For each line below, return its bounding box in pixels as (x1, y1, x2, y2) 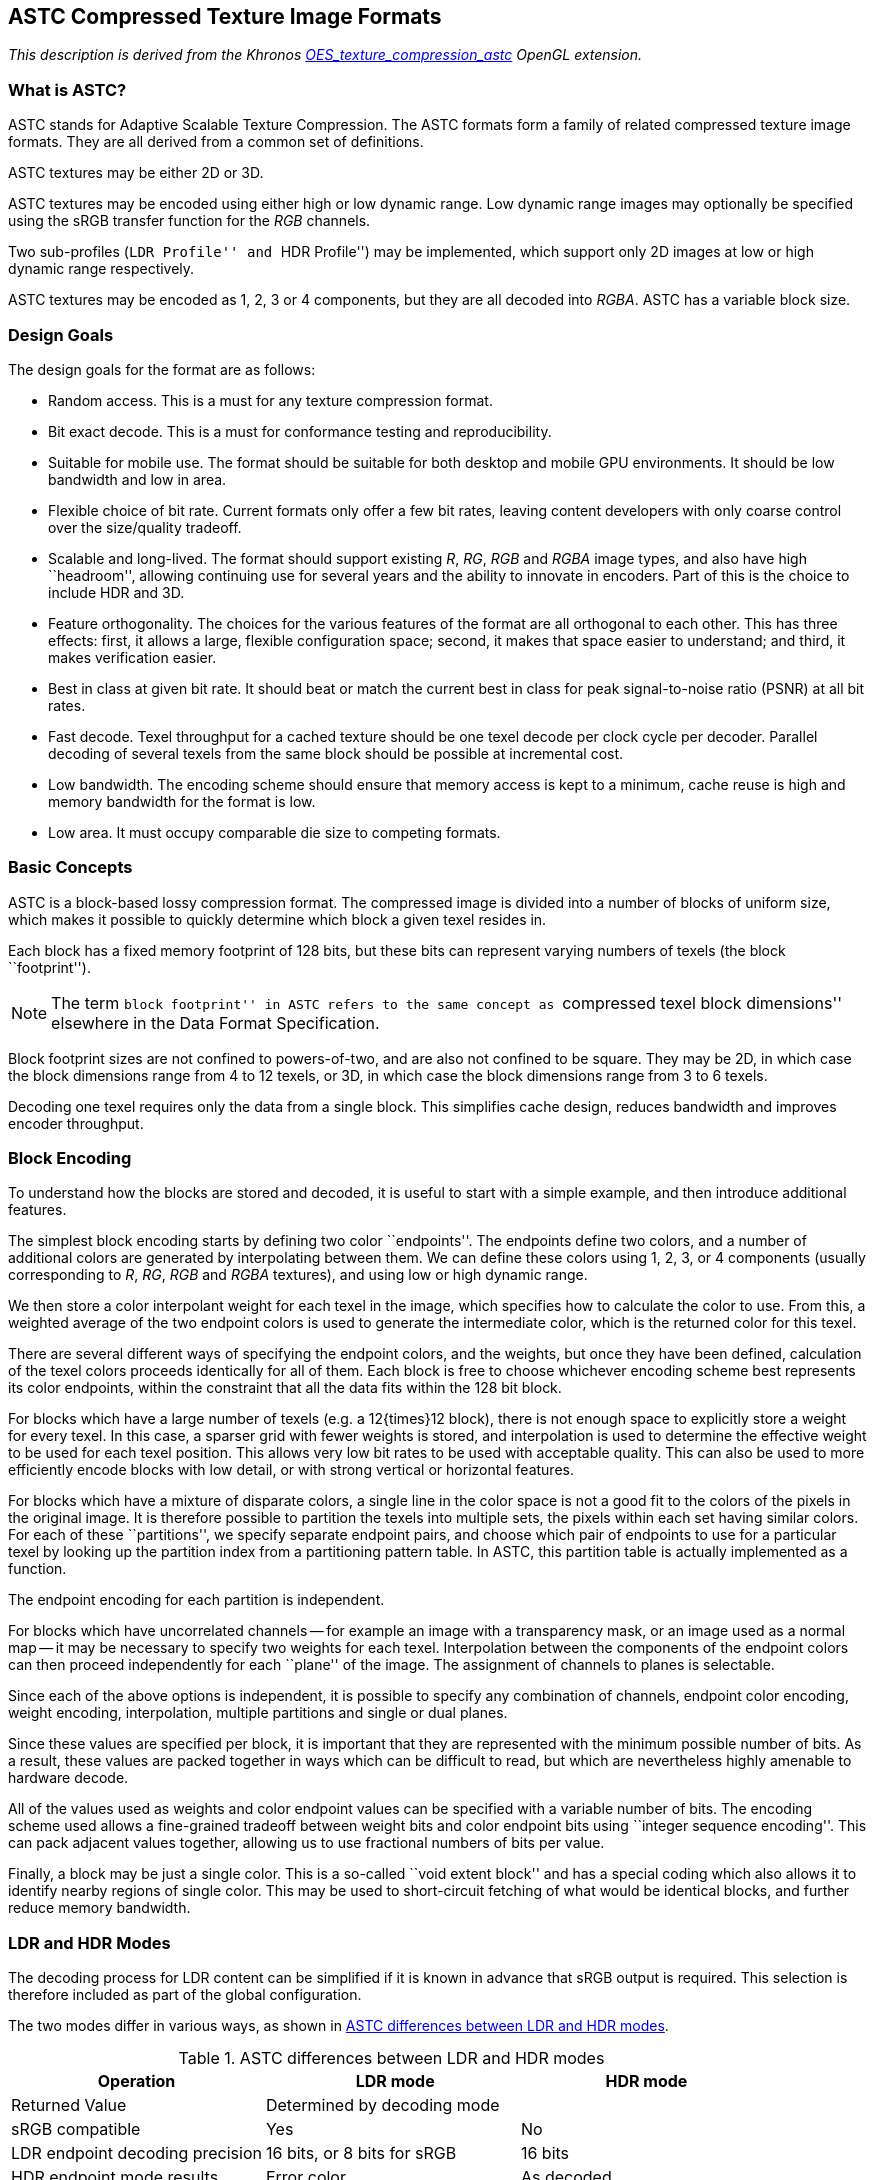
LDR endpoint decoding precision (11, 2143, 262, 2164)
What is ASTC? (8, 79, 127, 100)
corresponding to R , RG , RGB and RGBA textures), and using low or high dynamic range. (8, 1266, 588, 1284)
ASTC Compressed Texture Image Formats (8, 4, 442, 29)
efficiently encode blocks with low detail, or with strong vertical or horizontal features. (8, 1461, 574, 1479)
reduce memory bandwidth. (8, 1899, 191, 1917)
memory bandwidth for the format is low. (48, 792, 316, 810)
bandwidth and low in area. (48, 470, 227, 488)
